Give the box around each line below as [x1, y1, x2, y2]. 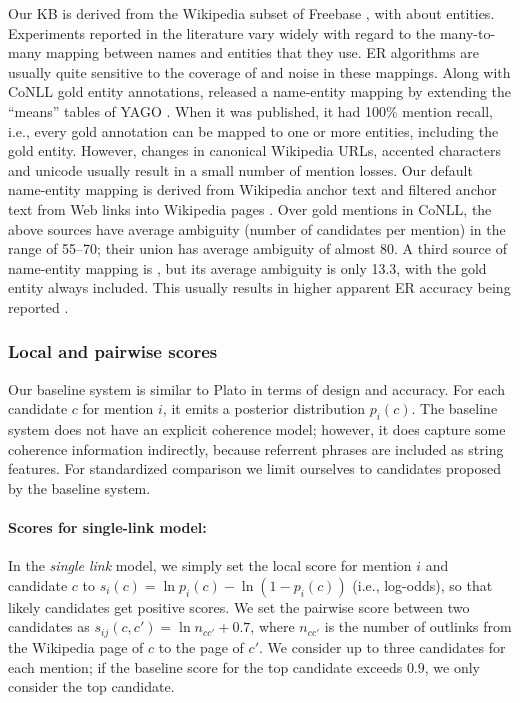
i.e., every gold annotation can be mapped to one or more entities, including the [8, 120, 499, 141]
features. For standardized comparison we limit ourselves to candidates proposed [8, 458, 501, 479]
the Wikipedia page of [8, 636, 144, 657]
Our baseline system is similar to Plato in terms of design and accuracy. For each [8, 378, 505, 399]
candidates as [8, 616, 90, 637]
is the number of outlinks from [324, 616, 512, 637]
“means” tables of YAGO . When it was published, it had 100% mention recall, [8, 100, 493, 121]
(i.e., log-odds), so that [352, 574, 493, 595]
